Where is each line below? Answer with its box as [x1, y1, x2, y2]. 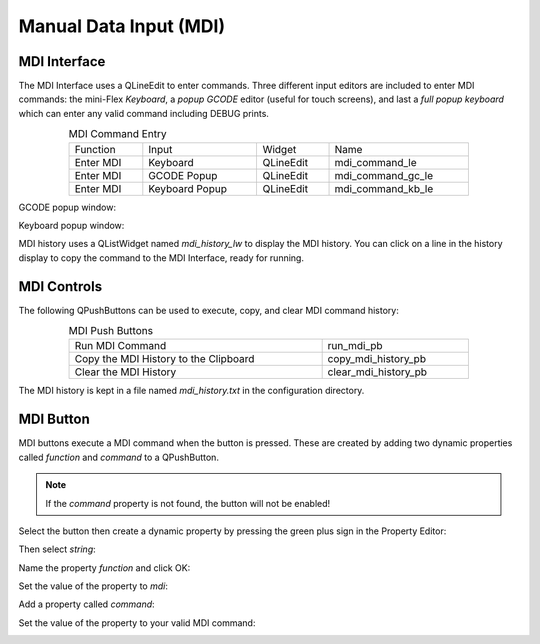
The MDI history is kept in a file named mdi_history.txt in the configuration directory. [18, 385, 365, 397]
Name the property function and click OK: [18, 561, 191, 574]
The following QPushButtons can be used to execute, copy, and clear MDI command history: [18, 304, 399, 316]
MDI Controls [18, 278, 103, 295]
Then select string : [18, 543, 97, 555]
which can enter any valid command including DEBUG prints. [18, 107, 270, 119]
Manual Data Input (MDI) [18, 15, 225, 37]
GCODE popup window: [18, 201, 117, 213]
